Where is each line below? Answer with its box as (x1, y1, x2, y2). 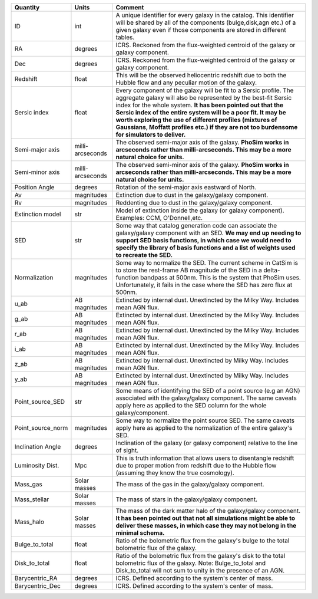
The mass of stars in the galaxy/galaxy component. (115, 495, 258, 503)
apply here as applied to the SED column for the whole (115, 401, 267, 409)
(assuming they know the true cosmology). (115, 469, 235, 477)
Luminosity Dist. (14, 462, 59, 469)
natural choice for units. (115, 153, 185, 161)
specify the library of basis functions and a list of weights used (115, 243, 296, 252)
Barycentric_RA (14, 574, 58, 582)
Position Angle (14, 183, 55, 191)
